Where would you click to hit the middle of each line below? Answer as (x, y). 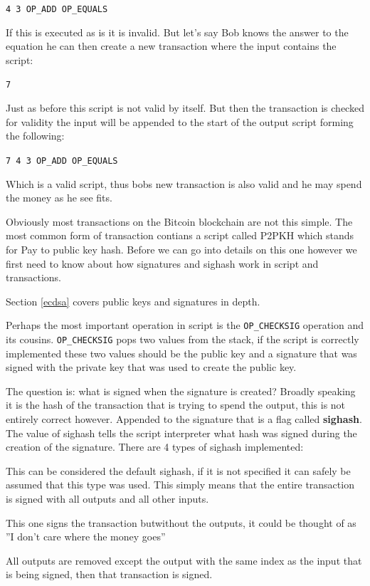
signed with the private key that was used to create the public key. (151, 367)
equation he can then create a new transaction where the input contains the (171, 46)
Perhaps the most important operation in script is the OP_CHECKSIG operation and (185, 325)
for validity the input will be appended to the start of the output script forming (180, 121)
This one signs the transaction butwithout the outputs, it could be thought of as (181, 522)
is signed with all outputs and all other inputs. (107, 498)
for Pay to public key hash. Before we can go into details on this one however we (181, 249)
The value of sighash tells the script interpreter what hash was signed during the (181, 433)
